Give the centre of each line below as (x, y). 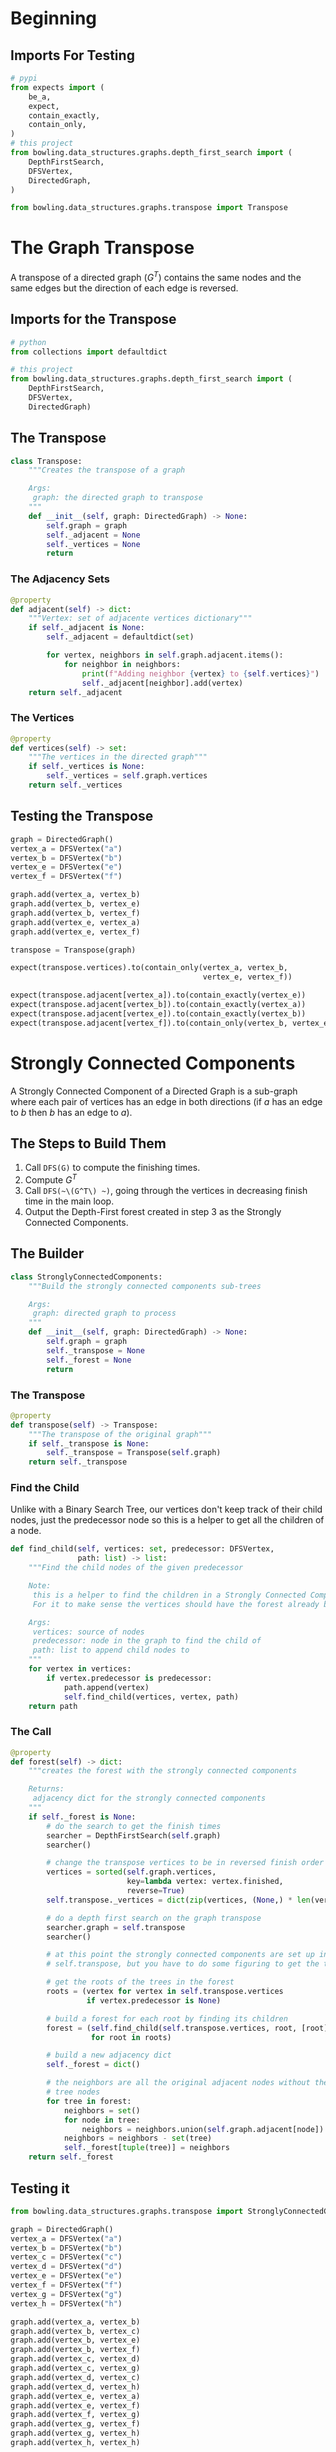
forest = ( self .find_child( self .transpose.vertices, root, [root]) (189, 2028)
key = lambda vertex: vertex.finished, (205, 1882)
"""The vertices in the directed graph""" (118, 757)
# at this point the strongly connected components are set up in (187, 1955)
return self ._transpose (78, 1462)
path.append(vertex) (106, 1687)
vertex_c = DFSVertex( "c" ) (66, 2257)
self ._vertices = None (93, 544)
